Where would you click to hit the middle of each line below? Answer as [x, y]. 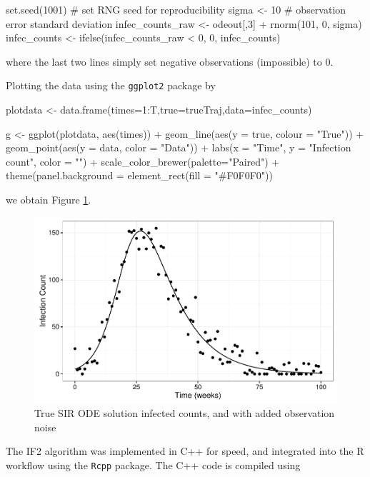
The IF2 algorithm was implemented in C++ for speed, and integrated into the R [185, 451]
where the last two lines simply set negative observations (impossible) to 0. [170, 61]
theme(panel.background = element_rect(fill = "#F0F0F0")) [139, 175]
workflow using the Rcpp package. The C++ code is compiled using [153, 465]
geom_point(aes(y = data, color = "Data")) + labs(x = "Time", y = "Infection [179, 147]
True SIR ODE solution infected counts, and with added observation [185, 413]
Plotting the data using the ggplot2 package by [111, 85]
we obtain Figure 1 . [49, 199]
